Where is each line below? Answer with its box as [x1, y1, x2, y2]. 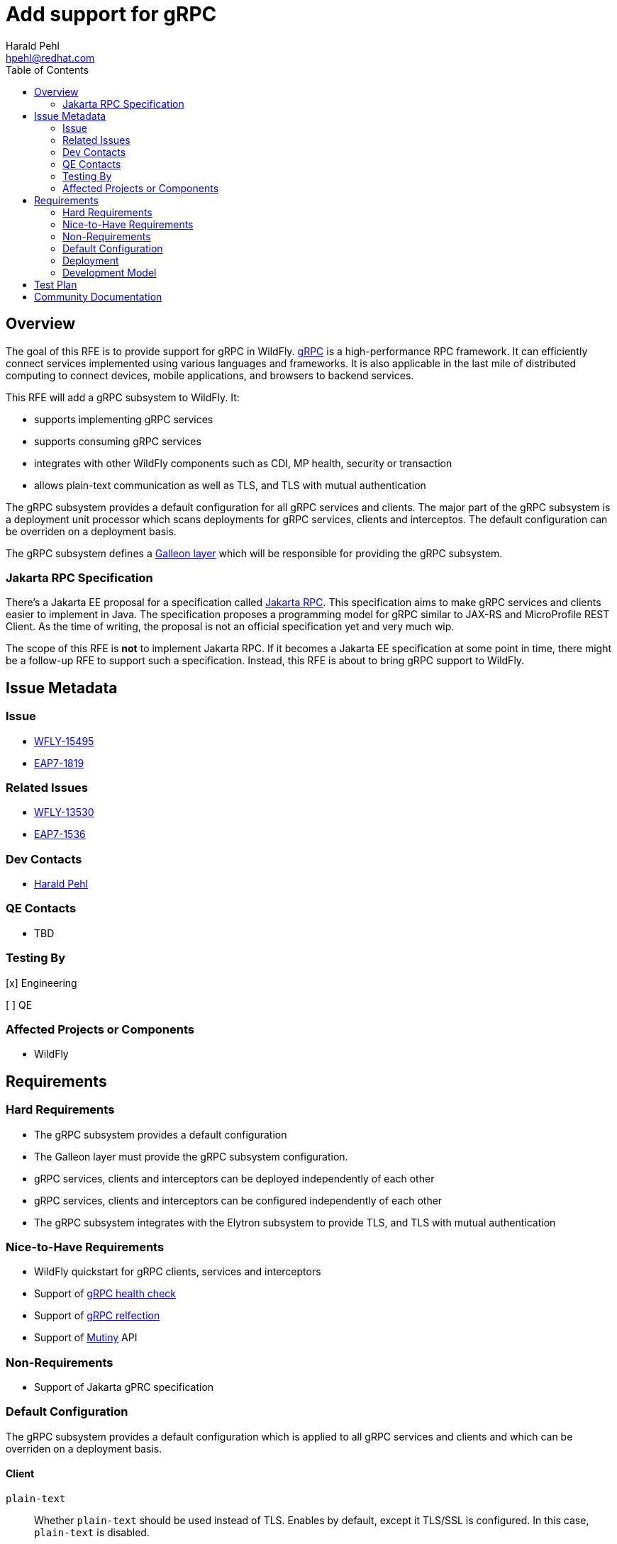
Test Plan [34, 278, 77, 291]
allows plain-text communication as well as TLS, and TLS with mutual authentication [34, 479, 426, 491]
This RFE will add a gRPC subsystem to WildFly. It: [6, 391, 240, 403]
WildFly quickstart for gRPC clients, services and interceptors [34, 1265, 321, 1278]
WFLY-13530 [34, 806, 94, 819]
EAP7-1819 [34, 756, 84, 769]
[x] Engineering [6, 976, 77, 989]
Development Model [62, 266, 157, 279]
